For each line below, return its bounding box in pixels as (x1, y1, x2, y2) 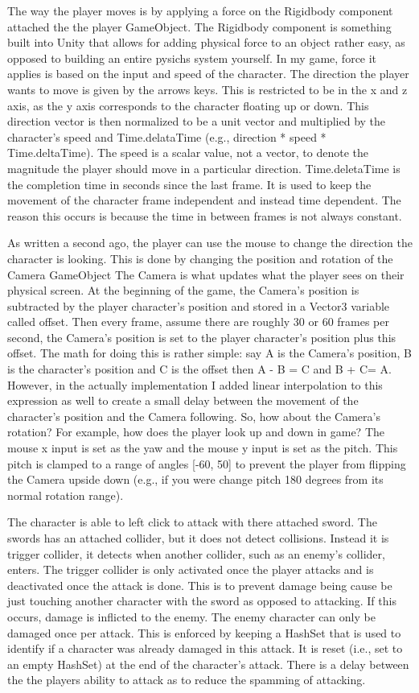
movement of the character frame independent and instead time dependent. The (7, 192, 401, 208)
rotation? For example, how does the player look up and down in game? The (7, 423, 384, 440)
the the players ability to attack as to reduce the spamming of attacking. (7, 671, 366, 688)
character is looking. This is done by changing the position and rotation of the (7, 250, 393, 266)
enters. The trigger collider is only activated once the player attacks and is (7, 561, 374, 578)
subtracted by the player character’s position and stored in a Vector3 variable (7, 297, 390, 314)
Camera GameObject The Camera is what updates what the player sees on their (7, 266, 405, 283)
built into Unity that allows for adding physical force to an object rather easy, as (7, 34, 405, 51)
